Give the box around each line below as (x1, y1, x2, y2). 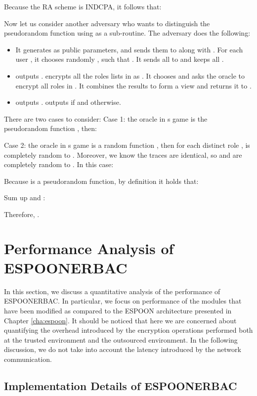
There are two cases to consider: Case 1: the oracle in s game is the (4, 113, 208, 124)
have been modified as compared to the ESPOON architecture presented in (4, 306, 232, 315)
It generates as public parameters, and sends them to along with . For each (15, 44, 243, 54)
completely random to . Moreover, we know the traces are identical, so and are (4, 149, 242, 160)
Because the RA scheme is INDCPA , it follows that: (4, 1, 162, 11)
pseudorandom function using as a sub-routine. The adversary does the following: (4, 28, 251, 38)
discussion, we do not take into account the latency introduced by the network (4, 344, 241, 354)
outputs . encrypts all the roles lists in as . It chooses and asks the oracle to (15, 70, 245, 81)
